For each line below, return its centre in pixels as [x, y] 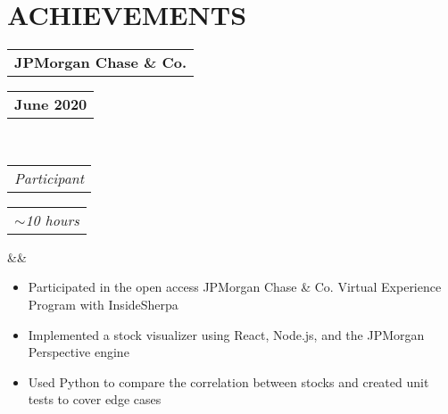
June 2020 [51, 104]
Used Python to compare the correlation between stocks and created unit [228, 381]
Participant [50, 178]
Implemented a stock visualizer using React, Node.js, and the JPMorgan [226, 334]
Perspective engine [79, 352]
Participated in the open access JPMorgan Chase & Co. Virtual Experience [235, 287]
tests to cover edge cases [95, 399]
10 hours [52, 219]
